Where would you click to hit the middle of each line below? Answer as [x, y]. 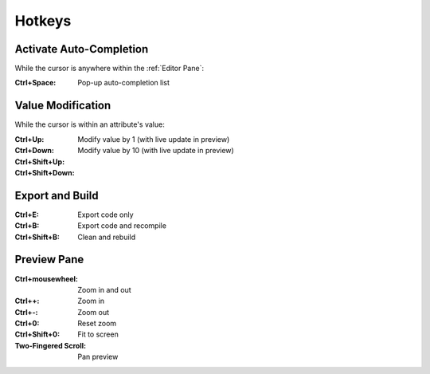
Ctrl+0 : [27, 324]
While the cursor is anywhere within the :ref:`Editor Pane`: [109, 69]
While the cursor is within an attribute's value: [90, 124]
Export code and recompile [122, 226]
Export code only [106, 215]
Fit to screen [98, 334]
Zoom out [94, 312]
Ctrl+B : [27, 226]
